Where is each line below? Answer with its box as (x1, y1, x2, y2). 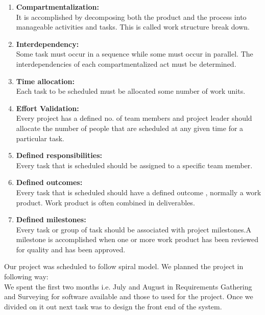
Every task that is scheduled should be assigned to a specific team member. (16, 160, 253, 170)
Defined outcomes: (16, 177, 83, 188)
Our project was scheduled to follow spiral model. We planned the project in (4, 261, 244, 272)
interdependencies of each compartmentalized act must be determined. (16, 58, 236, 69)
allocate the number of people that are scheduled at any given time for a (16, 122, 244, 133)
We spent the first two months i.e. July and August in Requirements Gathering (4, 281, 252, 292)
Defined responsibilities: (16, 150, 102, 161)
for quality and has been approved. (16, 244, 126, 254)
